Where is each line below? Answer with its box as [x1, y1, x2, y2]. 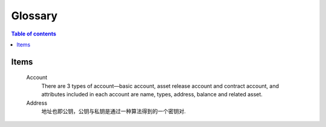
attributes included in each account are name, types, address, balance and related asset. [41, 91, 263, 98]
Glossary [11, 9, 58, 22]
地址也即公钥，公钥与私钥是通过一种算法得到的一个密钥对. [41, 107, 187, 114]
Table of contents [11, 30, 57, 37]
